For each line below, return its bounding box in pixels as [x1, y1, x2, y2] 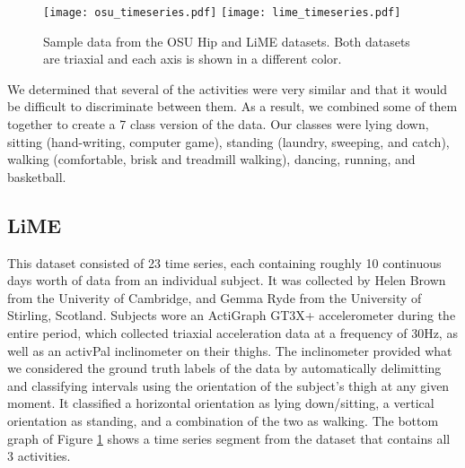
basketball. [7, 167, 66, 186]
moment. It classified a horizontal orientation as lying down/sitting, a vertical [7, 394, 434, 412]
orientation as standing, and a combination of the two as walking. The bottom [7, 411, 439, 429]
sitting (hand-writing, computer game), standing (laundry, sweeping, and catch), [7, 132, 450, 151]
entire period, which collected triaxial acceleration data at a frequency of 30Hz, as [7, 323, 458, 342]
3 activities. [7, 446, 71, 465]
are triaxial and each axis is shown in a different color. [43, 49, 342, 68]
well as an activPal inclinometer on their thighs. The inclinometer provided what [7, 341, 452, 360]
